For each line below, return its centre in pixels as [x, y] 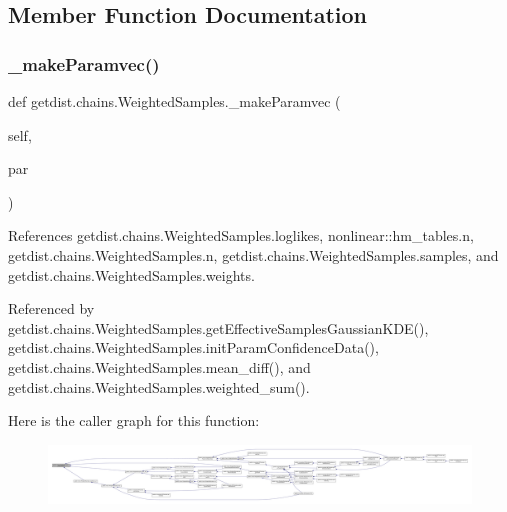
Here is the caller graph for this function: [134, 420]
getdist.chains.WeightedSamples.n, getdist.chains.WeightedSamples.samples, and [253, 254]
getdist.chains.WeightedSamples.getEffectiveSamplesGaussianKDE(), [218, 327]
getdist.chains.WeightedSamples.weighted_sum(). [159, 386]
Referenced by [51, 308]
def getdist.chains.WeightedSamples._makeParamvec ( [174, 101]
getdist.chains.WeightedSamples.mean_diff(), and [159, 366]
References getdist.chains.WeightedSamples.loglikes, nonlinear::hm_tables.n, [241, 235]
